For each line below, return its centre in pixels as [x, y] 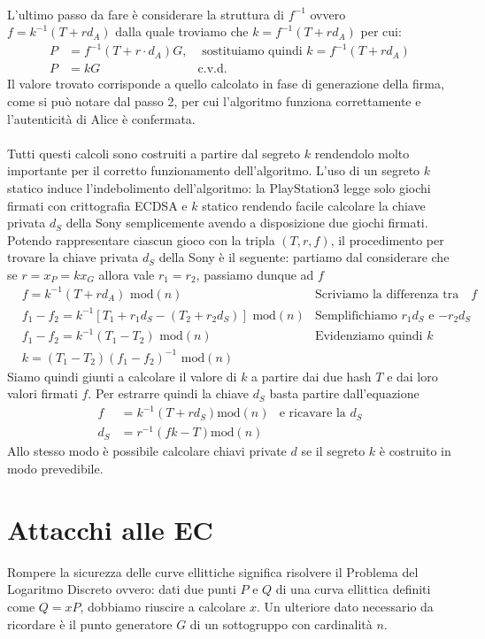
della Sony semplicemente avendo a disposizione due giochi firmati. [247, 223]
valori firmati [42, 393]
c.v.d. [212, 69]
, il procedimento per [387, 239]
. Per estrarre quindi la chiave [169, 393]
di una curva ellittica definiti [353, 589]
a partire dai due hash [312, 376]
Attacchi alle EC [110, 529]
